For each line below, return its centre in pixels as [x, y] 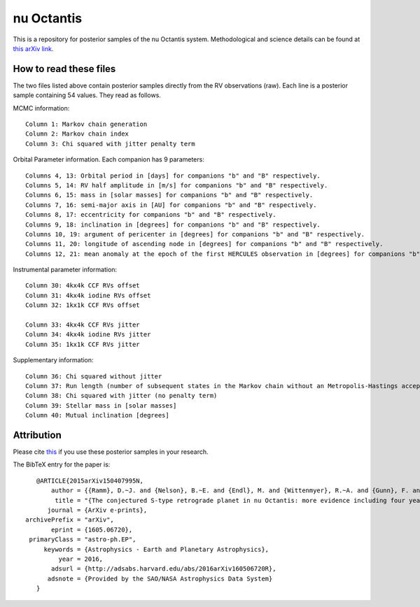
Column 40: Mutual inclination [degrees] [97, 415]
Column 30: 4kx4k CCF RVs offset [83, 286]
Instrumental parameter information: [65, 270]
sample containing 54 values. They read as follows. [87, 95]
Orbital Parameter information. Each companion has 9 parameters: [108, 159]
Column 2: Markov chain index [77, 134]
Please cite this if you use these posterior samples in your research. [111, 452]
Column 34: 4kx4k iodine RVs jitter [88, 335]
